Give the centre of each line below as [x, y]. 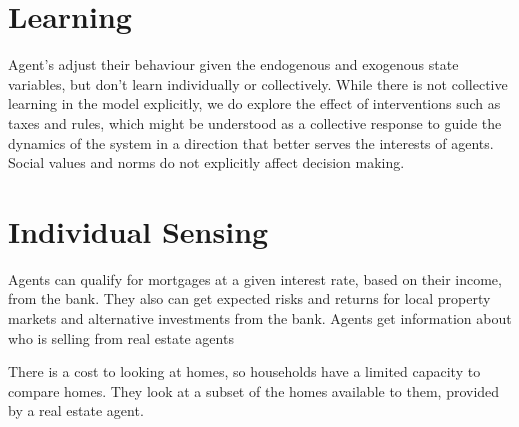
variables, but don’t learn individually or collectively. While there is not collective [258, 83]
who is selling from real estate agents [121, 337]
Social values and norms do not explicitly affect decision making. [206, 162]
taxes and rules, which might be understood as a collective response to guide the [255, 122]
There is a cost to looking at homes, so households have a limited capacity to [244, 371]
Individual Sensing [138, 230]
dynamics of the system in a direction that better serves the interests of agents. [251, 142]
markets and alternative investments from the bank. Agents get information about [260, 318]
